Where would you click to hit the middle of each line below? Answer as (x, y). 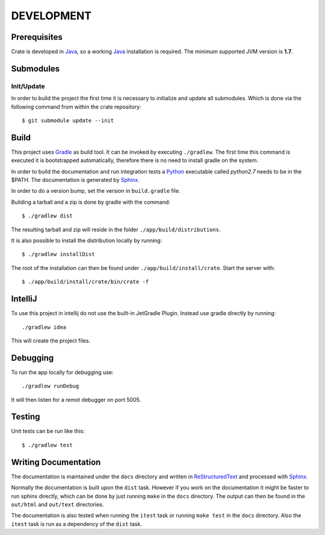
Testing (26, 417)
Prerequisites (37, 37)
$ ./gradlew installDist (58, 254)
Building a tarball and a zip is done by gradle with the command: (91, 202)
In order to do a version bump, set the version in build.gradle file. (96, 191)
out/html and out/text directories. (57, 504)
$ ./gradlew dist (47, 216)
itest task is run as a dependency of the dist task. (77, 524)
